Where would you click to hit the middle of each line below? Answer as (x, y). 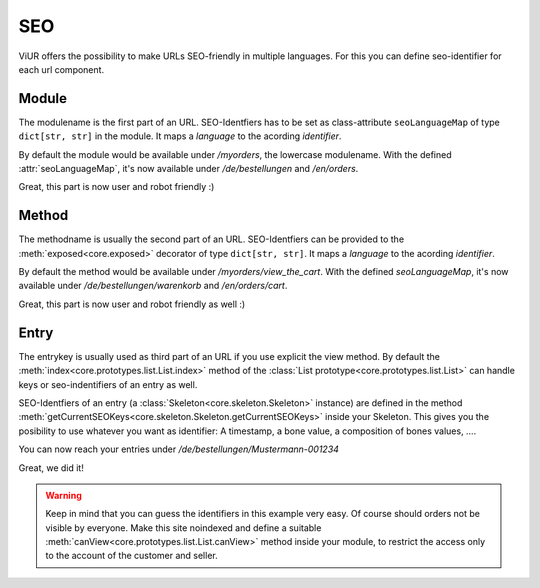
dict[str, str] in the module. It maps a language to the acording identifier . (180, 136)
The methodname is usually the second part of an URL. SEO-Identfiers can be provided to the (211, 239)
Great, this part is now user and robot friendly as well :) (132, 304)
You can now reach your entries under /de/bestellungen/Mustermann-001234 (179, 449)
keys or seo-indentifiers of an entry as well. (108, 384)
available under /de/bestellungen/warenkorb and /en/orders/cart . (153, 286)
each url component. (61, 69)
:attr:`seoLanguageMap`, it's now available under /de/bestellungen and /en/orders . (188, 169)
